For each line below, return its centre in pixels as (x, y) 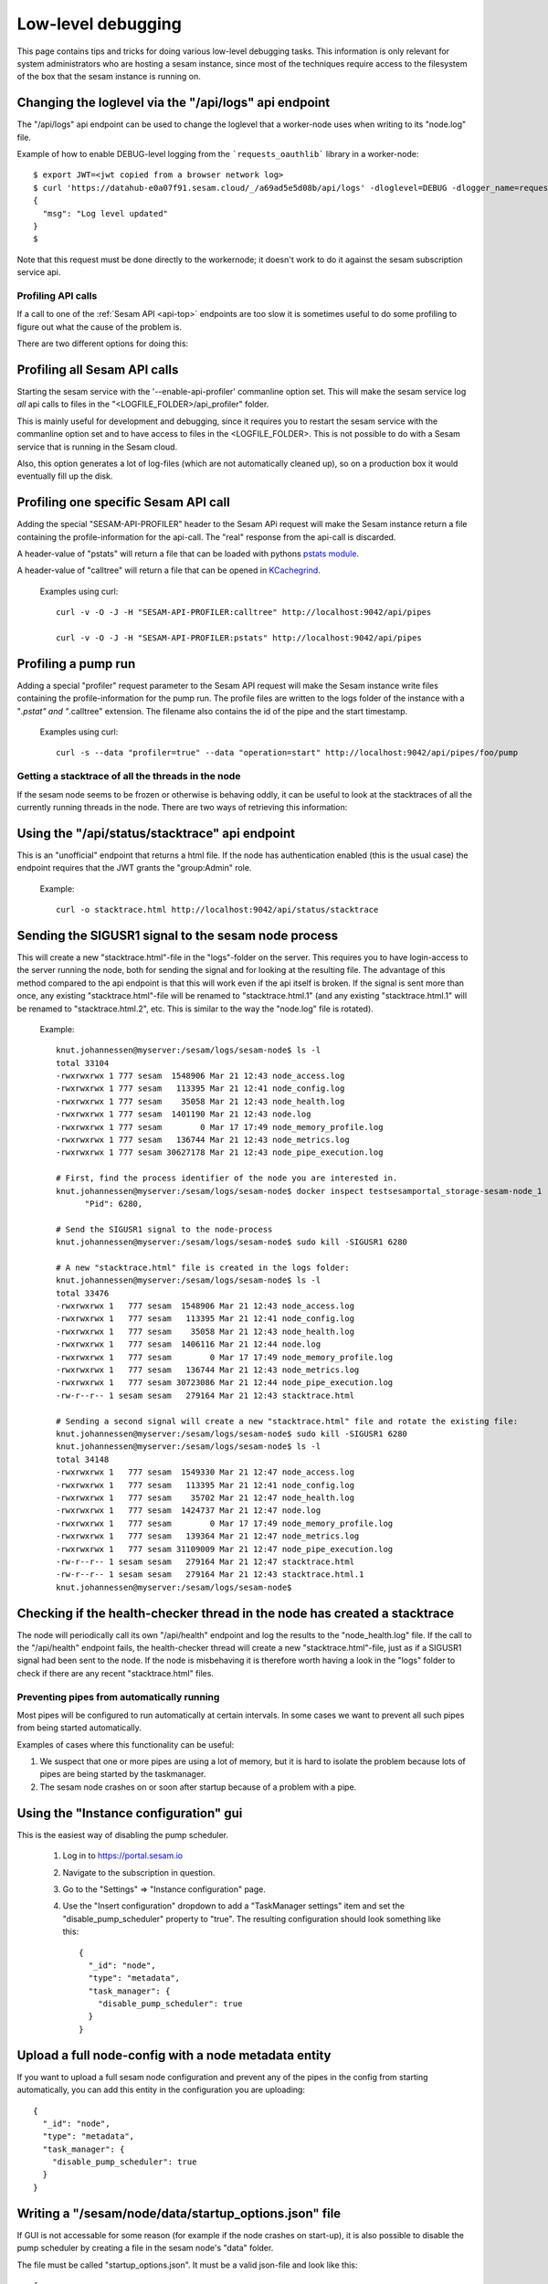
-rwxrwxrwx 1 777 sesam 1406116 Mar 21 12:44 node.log (189, 1344)
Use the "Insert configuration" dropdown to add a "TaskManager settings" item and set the (234, 1906)
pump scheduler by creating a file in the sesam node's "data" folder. (145, 2248)
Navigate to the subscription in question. (139, 1872)
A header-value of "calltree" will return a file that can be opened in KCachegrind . (169, 570)
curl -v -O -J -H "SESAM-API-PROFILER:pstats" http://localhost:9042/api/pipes (239, 638)
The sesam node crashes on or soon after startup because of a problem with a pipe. (198, 1787)
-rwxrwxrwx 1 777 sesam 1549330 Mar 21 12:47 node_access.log (205, 1472)
